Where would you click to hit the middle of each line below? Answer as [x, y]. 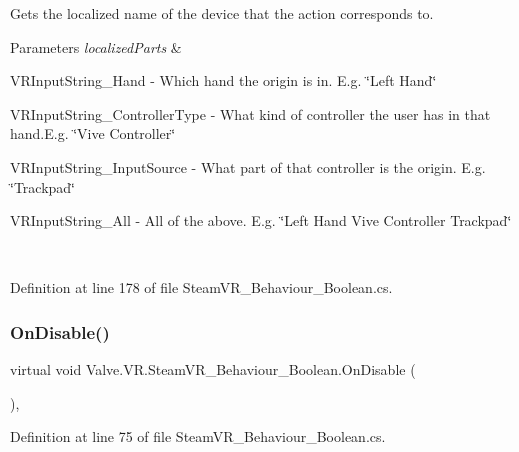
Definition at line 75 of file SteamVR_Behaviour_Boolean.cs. [198, 436]
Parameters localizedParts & [96, 46]
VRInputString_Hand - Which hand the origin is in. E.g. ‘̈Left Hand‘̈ [223, 80]
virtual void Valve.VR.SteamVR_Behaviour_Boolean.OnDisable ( [213, 369]
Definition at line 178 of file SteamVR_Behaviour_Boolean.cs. [201, 287]
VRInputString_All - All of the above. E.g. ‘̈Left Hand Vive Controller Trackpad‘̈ [261, 220]
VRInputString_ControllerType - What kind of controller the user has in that [250, 113]
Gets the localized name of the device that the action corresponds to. [222, 13]
